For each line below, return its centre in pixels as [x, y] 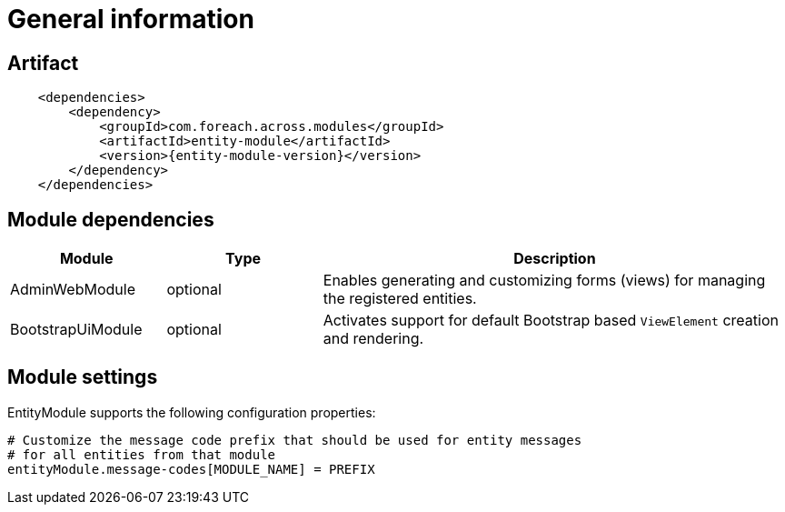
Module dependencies [111, 219]
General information [131, 19]
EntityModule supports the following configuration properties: [192, 412]
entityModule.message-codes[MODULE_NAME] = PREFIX [191, 469]
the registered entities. [400, 299]
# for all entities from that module [142, 454]
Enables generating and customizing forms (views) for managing [544, 281]
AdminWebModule [73, 290]
